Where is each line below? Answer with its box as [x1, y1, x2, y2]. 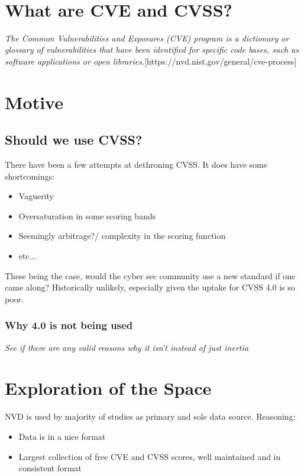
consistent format [18, 462, 82, 474]
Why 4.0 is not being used [5, 318, 133, 333]
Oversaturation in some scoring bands [18, 209, 156, 222]
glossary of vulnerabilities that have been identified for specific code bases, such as [5, 43, 299, 56]
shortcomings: [5, 170, 55, 182]
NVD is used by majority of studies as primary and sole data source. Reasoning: [5, 410, 296, 423]
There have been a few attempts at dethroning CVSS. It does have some [5, 158, 267, 171]
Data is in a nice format [18, 430, 106, 442]
